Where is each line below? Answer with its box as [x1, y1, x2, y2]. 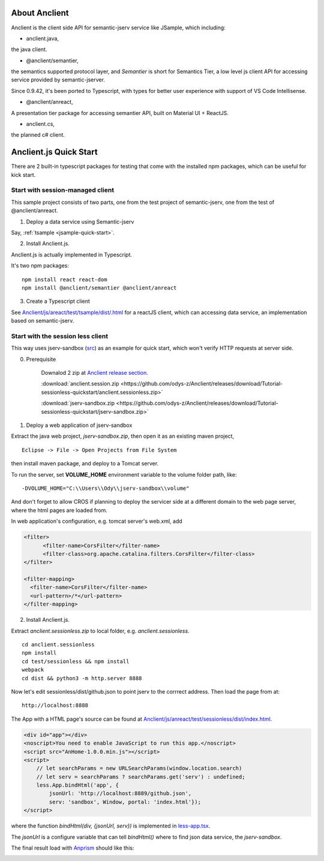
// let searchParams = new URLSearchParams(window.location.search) [36, 765, 242, 772]
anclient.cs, [26, 121, 55, 128]
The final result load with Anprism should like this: [11, 844, 134, 851]
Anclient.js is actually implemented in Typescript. [11, 251, 132, 258]
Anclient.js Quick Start [11, 147, 98, 157]
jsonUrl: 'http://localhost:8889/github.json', [49, 790, 192, 797]
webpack [22, 666, 44, 673]
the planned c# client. [11, 131, 65, 139]
